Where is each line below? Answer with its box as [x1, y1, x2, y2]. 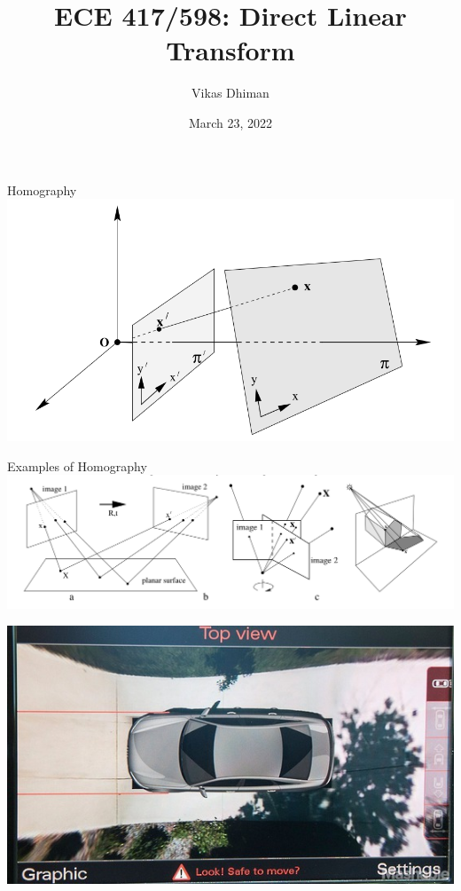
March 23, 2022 [188, 113, 273, 131]
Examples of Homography [7, 456, 147, 475]
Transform [166, 32, 295, 68]
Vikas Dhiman [191, 83, 270, 102]
